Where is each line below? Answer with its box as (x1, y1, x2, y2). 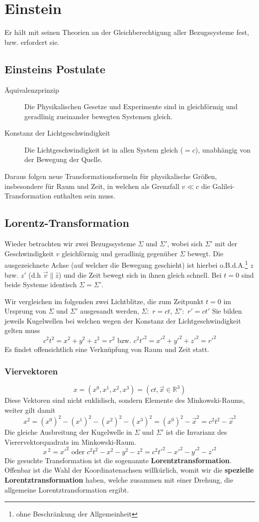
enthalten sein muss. (53, 190, 115, 201)
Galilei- (212, 180, 235, 191)
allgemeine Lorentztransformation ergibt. (4, 484, 129, 495)
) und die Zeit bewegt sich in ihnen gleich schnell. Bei (58, 269, 222, 280)
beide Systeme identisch (4, 279, 77, 290)
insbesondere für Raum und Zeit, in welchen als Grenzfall (4, 180, 179, 191)
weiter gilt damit (4, 404, 56, 415)
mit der (215, 238, 238, 249)
